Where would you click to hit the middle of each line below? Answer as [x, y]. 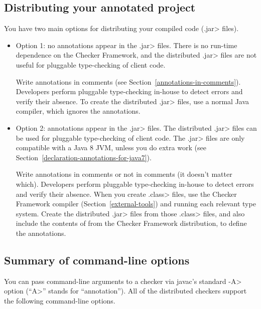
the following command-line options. [60, 300]
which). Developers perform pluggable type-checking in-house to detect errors [135, 184]
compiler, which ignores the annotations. [78, 111]
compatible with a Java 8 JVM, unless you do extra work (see [111, 147]
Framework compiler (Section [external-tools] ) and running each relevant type [136, 204]
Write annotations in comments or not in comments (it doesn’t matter [124, 174]
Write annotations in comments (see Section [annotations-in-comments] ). [128, 81]
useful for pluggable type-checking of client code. [91, 64]
